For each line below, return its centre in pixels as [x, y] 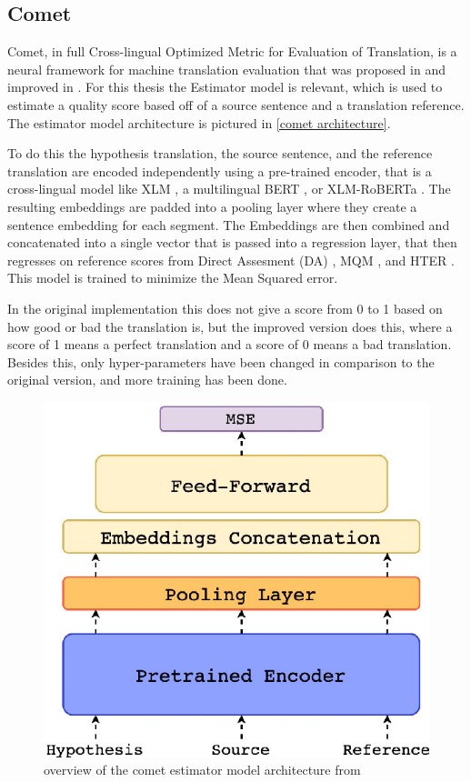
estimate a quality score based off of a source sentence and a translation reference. [236, 104]
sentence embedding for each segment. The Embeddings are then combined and [229, 224]
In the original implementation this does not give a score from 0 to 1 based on [225, 308]
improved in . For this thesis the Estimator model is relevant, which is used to [225, 87]
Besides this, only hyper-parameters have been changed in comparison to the [221, 361]
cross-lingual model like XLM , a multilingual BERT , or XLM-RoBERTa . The [229, 189]
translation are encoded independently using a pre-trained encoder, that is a [220, 170]
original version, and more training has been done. [147, 380]
